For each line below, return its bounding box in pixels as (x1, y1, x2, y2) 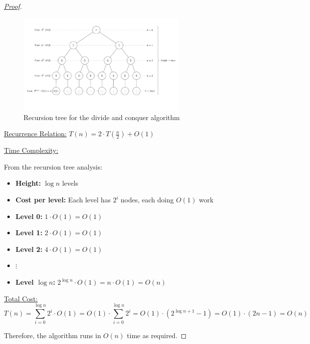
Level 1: (15, 227, 43, 238)
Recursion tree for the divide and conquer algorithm (24, 112, 180, 122)
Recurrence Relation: (4, 128, 67, 139)
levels (62, 178, 78, 188)
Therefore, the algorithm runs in (4, 330, 101, 341)
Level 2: (15, 244, 43, 254)
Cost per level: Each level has (15, 195, 111, 205)
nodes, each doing (120, 195, 174, 205)
